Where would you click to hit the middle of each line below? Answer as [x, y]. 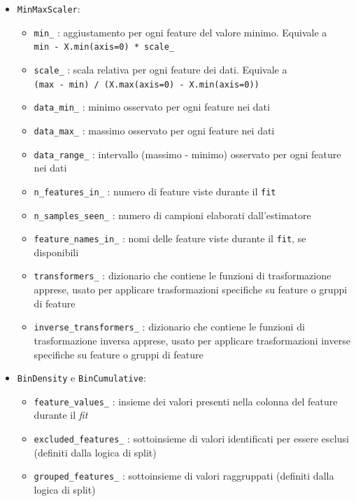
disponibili [56, 252]
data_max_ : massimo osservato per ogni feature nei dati [154, 130]
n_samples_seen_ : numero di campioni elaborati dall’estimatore [172, 215]
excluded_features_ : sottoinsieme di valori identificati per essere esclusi [191, 438]
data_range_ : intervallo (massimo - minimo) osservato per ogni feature [187, 154]
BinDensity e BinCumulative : [81, 378]
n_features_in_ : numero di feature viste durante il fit [155, 191]
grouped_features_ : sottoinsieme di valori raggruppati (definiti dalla [184, 476]
